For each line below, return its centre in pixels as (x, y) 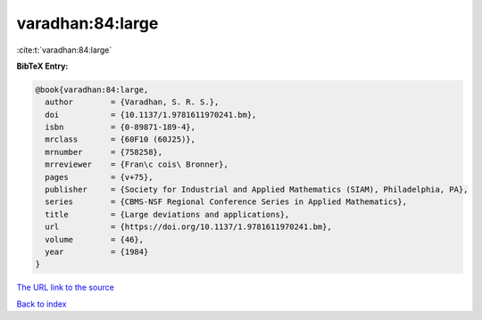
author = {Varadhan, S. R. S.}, (132, 102)
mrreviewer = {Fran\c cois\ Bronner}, (137, 164)
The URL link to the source (66, 287)
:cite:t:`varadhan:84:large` (64, 50)
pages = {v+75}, (99, 177)
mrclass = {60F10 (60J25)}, (120, 139)
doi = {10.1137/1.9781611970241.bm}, (151, 115)
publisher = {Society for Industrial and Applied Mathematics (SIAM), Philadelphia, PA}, (257, 190)
